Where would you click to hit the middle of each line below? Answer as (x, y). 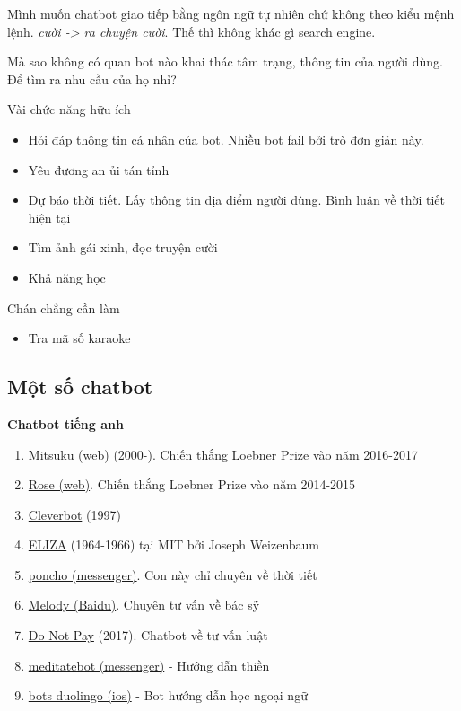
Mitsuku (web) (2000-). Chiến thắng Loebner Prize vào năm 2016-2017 (223, 454)
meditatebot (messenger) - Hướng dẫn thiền (149, 665)
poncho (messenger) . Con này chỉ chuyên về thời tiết (173, 574)
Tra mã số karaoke (79, 338)
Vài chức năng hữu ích (69, 109)
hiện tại (49, 217)
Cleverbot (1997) (74, 514)
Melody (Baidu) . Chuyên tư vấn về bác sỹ (144, 605)
